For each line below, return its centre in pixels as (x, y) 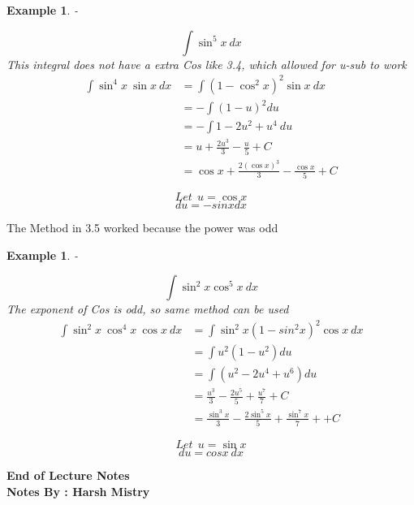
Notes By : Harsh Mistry (78, 491)
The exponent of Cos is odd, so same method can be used (148, 309)
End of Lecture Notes (68, 475)
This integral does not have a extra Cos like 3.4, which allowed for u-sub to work (207, 64)
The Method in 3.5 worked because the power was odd (142, 227)
